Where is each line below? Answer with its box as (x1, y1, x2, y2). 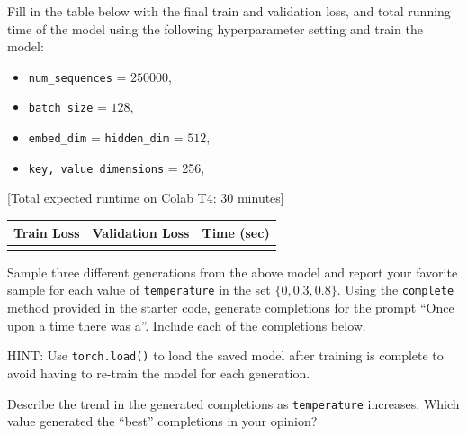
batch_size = (28, 97, 107, 116)
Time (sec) (202, 223, 270, 241)
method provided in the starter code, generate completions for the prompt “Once (7, 298, 454, 317)
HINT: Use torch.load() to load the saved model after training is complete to (7, 346, 444, 365)
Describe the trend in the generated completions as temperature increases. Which (7, 394, 460, 413)
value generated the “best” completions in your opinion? (7, 412, 318, 431)
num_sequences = (28, 67, 127, 86)
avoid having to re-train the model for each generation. (7, 363, 310, 382)
